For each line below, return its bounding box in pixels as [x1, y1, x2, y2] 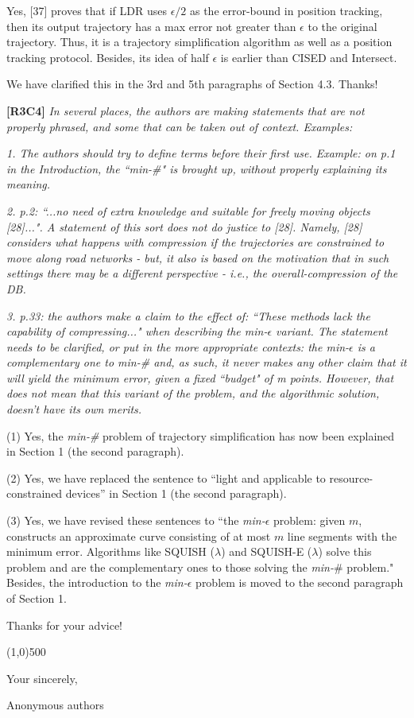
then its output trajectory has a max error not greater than [6, 17, 296, 34]
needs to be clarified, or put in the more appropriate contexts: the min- [6, 338, 350, 355]
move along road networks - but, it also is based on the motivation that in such [6, 249, 389, 266]
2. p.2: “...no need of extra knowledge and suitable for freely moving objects [6, 202, 370, 219]
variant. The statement [276, 323, 388, 340]
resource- [329, 469, 373, 486]
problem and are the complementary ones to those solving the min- [6, 558, 335, 575]
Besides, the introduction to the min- [6, 574, 188, 591]
